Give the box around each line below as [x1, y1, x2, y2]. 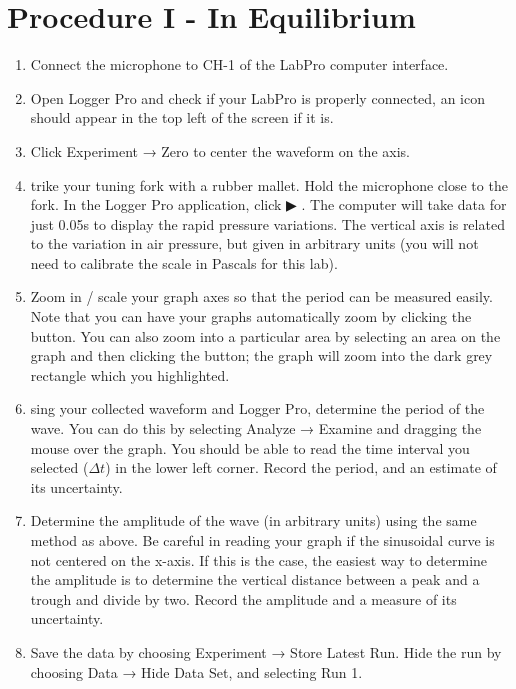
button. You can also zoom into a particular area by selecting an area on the [30, 325, 501, 346]
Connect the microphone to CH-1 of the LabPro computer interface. [30, 54, 449, 75]
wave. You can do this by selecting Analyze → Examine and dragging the [30, 418, 482, 439]
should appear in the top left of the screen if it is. [30, 107, 334, 128]
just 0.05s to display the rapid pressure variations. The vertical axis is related [30, 213, 505, 234]
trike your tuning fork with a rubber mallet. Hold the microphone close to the [30, 174, 508, 195]
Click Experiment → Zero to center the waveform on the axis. [30, 140, 410, 161]
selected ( [30, 457, 89, 478]
